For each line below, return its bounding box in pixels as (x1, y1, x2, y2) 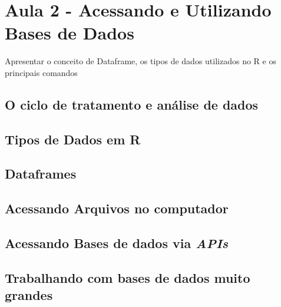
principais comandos (5, 66, 78, 78)
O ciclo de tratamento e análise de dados (5, 95, 259, 113)
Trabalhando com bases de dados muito (5, 268, 250, 286)
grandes (5, 286, 53, 304)
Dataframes (5, 164, 77, 183)
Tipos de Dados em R (5, 130, 141, 148)
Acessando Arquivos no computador (5, 199, 229, 217)
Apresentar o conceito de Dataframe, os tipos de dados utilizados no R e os (5, 55, 276, 67)
